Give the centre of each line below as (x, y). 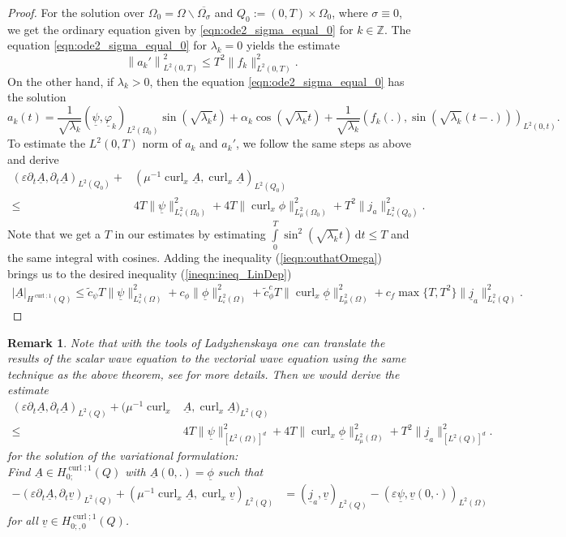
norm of (162, 143)
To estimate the (47, 143)
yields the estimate (293, 45)
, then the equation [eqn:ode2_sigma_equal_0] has (277, 81)
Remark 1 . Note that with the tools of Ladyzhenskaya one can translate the (196, 342)
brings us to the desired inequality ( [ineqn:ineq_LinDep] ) (150, 273)
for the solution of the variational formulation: (123, 455)
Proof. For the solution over (76, 12)
